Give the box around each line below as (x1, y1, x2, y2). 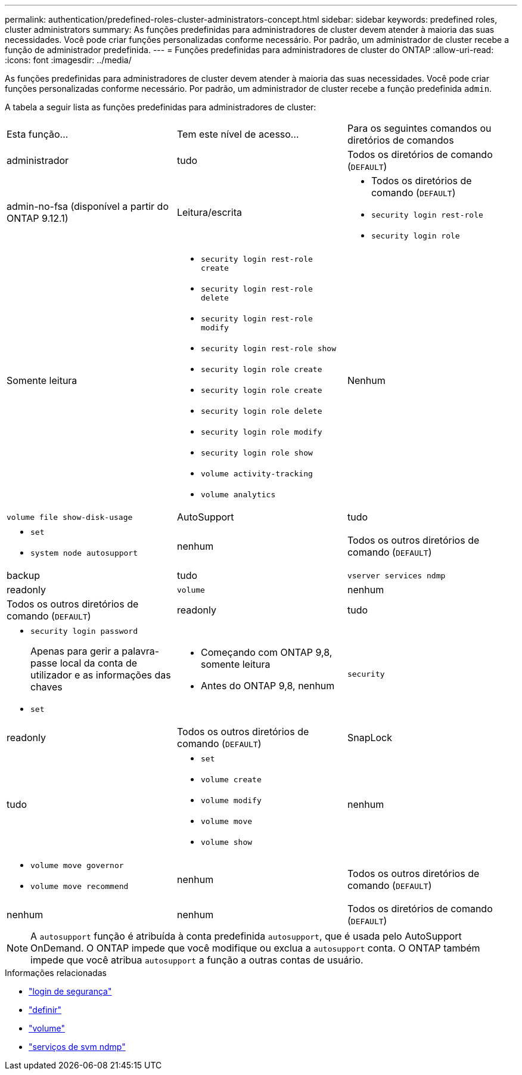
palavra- (122, 645, 160, 657)
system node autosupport (30, 549, 138, 557)
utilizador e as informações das (30, 669, 171, 681)
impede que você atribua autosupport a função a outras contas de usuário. (30, 954, 363, 966)
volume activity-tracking (200, 469, 313, 478)
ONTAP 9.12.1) (7, 212, 69, 224)
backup (7, 569, 41, 581)
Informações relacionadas (5, 968, 107, 978)
